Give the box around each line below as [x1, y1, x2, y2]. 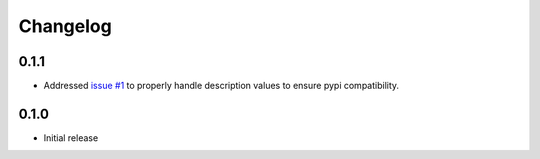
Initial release [43, 131, 99, 144]
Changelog [18, 15, 112, 37]
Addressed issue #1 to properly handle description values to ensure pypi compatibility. [43, 80, 400, 92]
